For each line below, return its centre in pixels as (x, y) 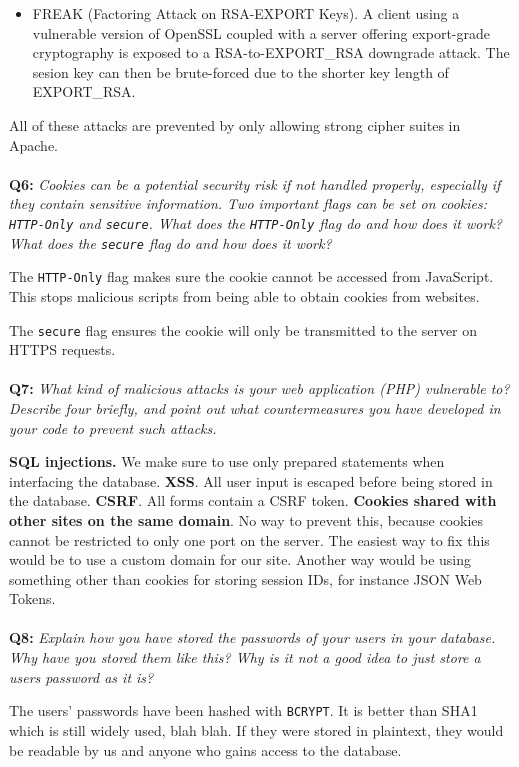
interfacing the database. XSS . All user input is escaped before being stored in (251, 480)
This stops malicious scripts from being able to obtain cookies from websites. (244, 295)
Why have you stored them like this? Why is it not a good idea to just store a (245, 657)
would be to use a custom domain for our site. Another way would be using (240, 559)
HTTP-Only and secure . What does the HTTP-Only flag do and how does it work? (255, 222)
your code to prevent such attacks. (113, 427)
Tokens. (32, 598)
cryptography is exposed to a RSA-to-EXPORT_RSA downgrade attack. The (271, 52)
